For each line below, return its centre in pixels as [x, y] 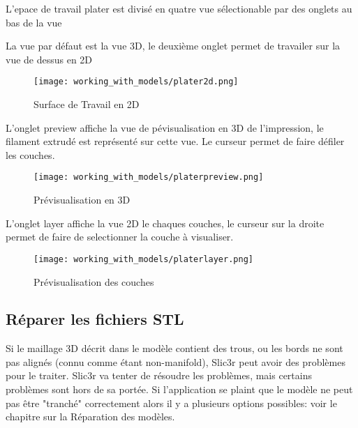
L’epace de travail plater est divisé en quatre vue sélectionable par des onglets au [179, 8]
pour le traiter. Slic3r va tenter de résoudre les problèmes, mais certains [159, 375]
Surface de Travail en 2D [87, 104]
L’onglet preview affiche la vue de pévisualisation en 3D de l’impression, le [165, 127]
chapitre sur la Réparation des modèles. [90, 416]
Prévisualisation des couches [94, 281]
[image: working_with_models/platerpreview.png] [149, 177]
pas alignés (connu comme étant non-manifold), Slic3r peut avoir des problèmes [176, 361]
